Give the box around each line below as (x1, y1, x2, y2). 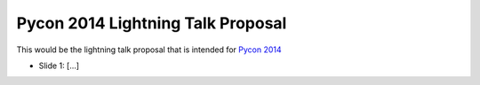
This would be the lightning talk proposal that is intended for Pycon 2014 (16, 44, 282, 55)
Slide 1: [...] (38, 60, 80, 71)
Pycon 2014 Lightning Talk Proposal (16, 13, 287, 33)
